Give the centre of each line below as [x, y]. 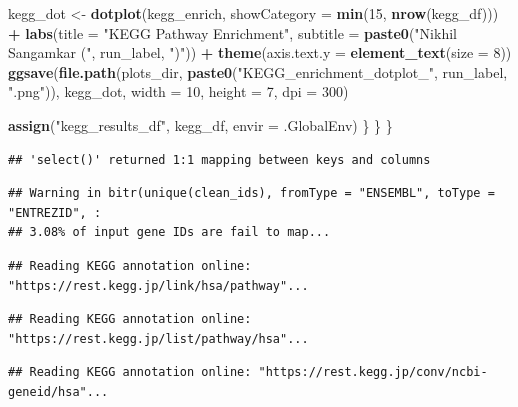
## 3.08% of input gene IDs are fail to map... [169, 232]
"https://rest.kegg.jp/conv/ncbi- [373, 372]
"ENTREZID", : [55, 212]
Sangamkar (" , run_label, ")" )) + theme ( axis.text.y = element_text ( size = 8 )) [260, 52]
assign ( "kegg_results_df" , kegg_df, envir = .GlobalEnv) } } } [200, 124]
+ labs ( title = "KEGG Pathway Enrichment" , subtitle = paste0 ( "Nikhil [232, 32]
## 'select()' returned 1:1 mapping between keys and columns [219, 159]
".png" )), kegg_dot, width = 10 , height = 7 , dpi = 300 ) [178, 91]
